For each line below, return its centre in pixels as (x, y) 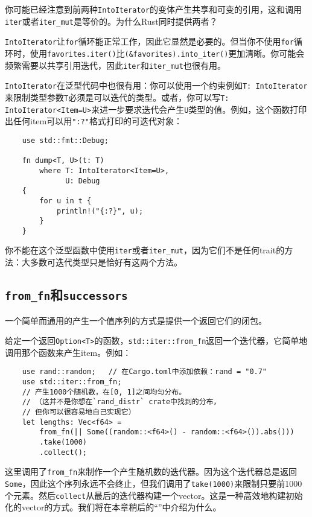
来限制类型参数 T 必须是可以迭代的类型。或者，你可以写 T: (117, 97)
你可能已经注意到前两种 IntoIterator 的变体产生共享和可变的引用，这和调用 (153, 9)
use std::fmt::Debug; (65, 140)
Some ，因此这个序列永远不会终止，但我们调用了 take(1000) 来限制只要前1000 (154, 483)
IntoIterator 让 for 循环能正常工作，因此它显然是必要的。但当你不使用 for (149, 41)
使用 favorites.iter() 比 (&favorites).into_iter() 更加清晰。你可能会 (167, 53)
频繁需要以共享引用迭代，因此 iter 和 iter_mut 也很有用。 (115, 65)
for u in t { (65, 201)
